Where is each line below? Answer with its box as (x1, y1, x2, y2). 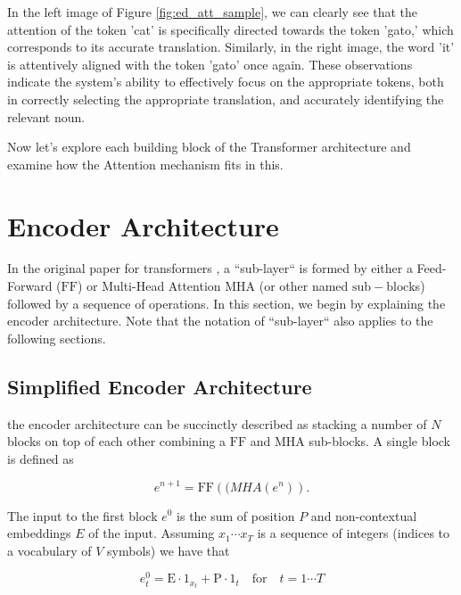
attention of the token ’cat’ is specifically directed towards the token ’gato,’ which (7, 20, 454, 38)
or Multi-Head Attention (86, 277, 221, 295)
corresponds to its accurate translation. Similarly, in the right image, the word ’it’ (7, 37, 455, 56)
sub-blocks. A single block (309, 432, 451, 450)
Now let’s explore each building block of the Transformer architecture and (7, 137, 411, 156)
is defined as (7, 449, 74, 467)
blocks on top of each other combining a (7, 432, 226, 450)
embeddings (7, 524, 71, 542)
